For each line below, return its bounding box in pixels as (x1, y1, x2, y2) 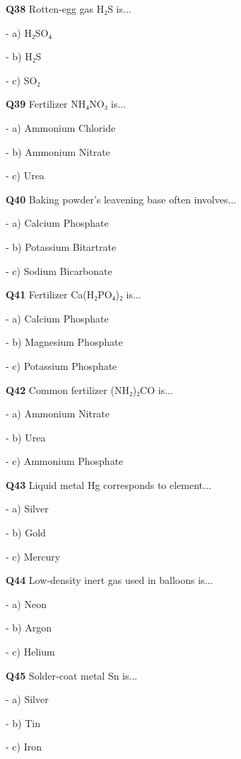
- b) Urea (6, 429, 46, 444)
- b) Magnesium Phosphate (6, 334, 123, 349)
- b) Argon (6, 620, 52, 635)
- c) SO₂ (6, 72, 41, 87)
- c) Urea (6, 168, 45, 183)
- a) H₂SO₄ (6, 25, 52, 40)
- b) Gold (6, 525, 46, 540)
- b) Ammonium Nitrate (6, 144, 110, 159)
